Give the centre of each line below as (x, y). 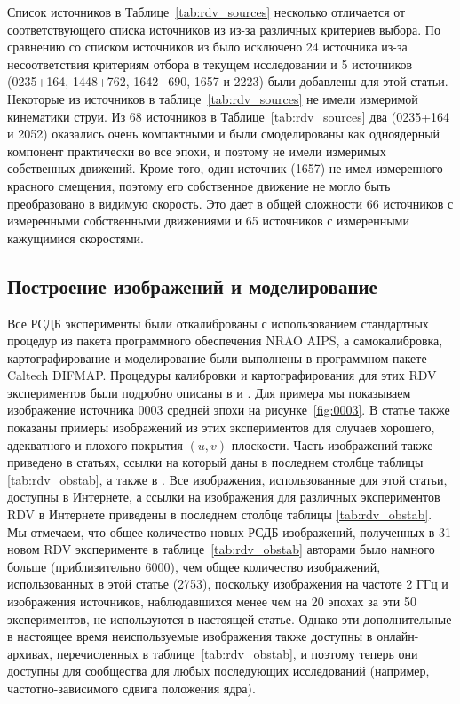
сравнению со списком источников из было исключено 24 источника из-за (207, 47)
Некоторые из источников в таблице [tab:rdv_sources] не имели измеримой (213, 98)
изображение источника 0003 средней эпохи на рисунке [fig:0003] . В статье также (229, 410)
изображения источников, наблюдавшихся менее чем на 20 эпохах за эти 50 (212, 601)
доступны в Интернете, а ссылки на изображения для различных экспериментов (224, 497)
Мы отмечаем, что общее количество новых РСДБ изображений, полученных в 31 (230, 531)
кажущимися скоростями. (75, 237)
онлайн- (398, 636)
